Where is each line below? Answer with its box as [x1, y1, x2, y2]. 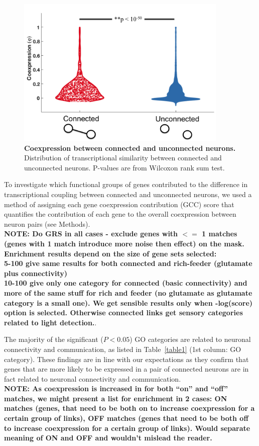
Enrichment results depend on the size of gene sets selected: [4, 248, 217, 258]
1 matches [202, 228, 237, 239]
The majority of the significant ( [4, 334, 103, 344]
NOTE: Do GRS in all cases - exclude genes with [4, 228, 178, 239]
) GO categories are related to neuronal [129, 334, 251, 344]
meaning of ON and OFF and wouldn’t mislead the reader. [4, 432, 212, 443]
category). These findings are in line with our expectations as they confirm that [4, 353, 249, 364]
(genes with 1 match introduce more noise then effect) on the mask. [4, 238, 244, 248]
